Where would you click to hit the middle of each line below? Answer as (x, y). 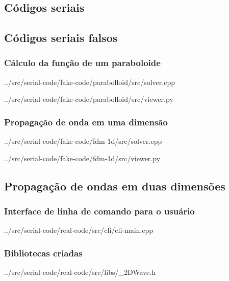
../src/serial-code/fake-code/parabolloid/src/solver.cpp (90, 82)
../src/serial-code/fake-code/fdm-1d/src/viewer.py (82, 158)
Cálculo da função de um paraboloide (82, 63)
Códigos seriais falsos (61, 38)
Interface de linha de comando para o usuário (99, 211)
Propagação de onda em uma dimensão (86, 122)
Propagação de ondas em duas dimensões (115, 186)
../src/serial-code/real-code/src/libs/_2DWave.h (80, 272)
